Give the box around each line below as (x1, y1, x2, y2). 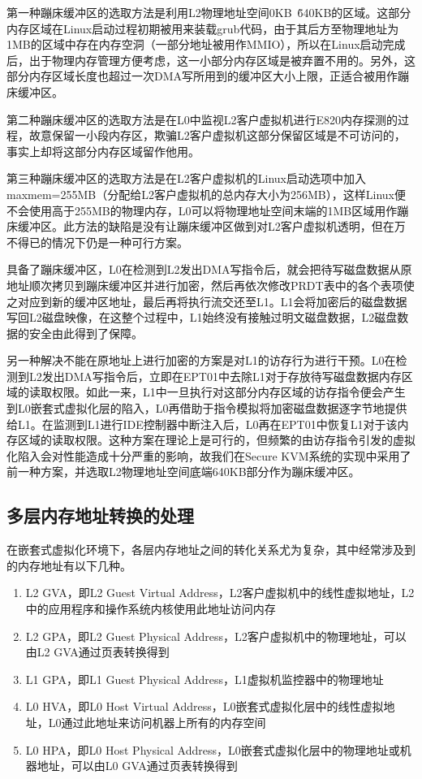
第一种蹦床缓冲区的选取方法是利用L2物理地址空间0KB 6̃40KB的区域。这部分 (6, 4, 411, 20)
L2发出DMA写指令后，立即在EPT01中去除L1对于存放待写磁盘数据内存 (28, 367, 402, 384)
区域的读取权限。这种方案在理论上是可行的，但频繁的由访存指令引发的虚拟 (17, 431, 416, 448)
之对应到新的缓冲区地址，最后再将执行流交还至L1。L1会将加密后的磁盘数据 (6, 292, 407, 309)
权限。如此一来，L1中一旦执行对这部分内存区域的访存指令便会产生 (51, 383, 406, 400)
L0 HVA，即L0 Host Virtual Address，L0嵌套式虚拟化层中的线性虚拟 (25, 698, 384, 715)
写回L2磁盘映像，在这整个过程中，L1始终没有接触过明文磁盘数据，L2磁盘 (6, 309, 398, 326)
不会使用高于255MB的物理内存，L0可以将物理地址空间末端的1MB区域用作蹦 (6, 201, 409, 219)
